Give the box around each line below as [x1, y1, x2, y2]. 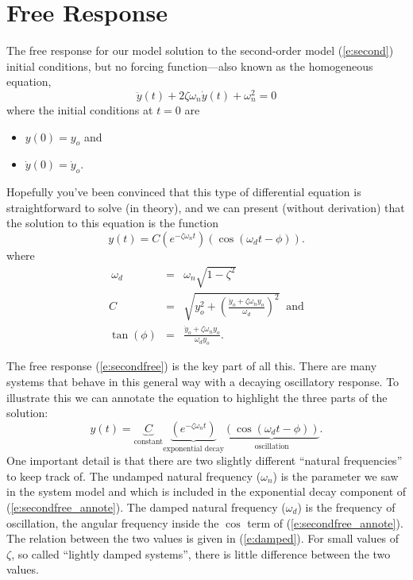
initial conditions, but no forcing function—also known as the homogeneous [6, 57, 373, 74]
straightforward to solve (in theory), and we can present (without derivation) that [6, 199, 405, 215]
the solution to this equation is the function [6, 215, 219, 231]
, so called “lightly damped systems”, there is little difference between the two [11, 545, 391, 562]
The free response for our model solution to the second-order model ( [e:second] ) [6, 42, 394, 59]
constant [133, 437, 164, 446]
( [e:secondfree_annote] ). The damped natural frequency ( [6, 498, 286, 515]
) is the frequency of [297, 498, 396, 515]
